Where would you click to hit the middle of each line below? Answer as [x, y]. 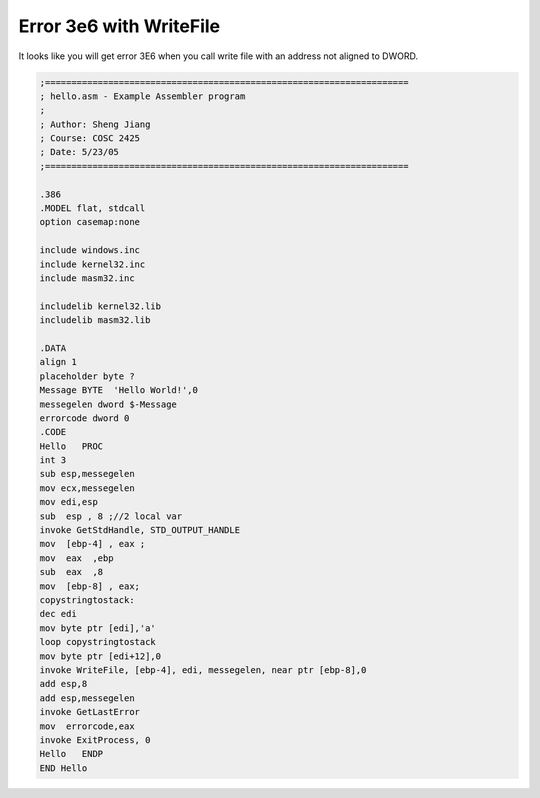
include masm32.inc [87, 278]
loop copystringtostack [98, 642]
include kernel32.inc [92, 264]
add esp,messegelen [87, 698]
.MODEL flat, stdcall [92, 208]
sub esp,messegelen [87, 474]
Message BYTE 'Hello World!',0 [119, 390]
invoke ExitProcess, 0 [95, 739]
